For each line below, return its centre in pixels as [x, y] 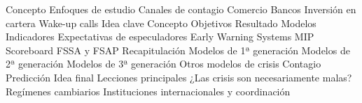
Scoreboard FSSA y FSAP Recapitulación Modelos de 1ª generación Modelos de [178, 50]
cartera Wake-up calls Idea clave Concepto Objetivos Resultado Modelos [161, 23]
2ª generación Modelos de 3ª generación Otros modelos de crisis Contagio [163, 64]
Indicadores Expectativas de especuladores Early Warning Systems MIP [160, 37]
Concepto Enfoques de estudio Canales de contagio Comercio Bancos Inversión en [181, 9]
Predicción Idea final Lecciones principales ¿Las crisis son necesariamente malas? [179, 77]
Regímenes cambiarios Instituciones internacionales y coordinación [148, 91]
